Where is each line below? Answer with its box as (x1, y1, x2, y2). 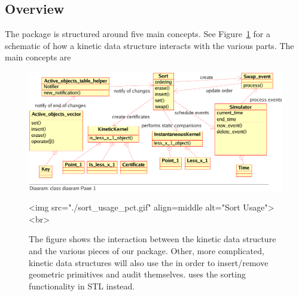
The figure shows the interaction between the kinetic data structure (29, 233, 276, 245)
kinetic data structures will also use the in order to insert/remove (29, 256, 269, 268)
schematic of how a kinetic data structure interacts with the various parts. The (5, 39, 294, 51)
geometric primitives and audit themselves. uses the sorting (29, 268, 246, 280)
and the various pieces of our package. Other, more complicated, (29, 245, 264, 257)
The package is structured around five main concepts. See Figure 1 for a (5, 28, 270, 40)
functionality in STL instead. (29, 279, 135, 292)
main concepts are (5, 51, 71, 63)
